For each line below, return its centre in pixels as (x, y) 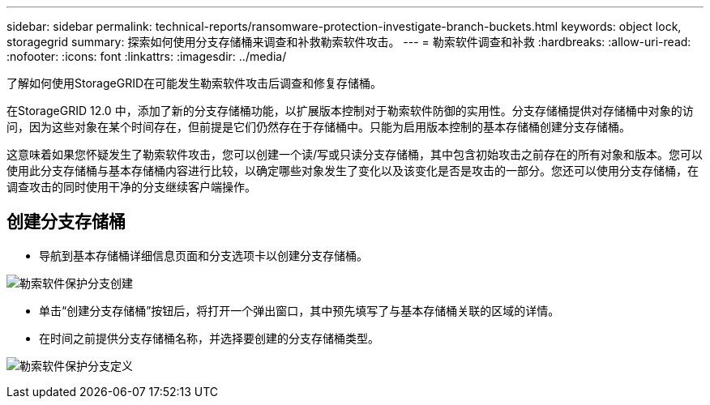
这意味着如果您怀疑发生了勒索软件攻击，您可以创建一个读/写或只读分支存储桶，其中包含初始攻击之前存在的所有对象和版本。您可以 (355, 154)
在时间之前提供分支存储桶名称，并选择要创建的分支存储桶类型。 (209, 338)
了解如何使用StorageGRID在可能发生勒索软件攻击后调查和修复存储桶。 (195, 83)
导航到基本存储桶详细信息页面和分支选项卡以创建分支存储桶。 (203, 255)
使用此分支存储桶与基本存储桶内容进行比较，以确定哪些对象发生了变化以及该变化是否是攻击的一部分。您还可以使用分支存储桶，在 (353, 171)
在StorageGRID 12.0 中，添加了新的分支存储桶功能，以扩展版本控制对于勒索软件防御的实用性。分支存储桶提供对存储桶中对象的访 (350, 111)
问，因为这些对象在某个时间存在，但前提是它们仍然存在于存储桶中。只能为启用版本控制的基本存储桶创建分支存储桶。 (319, 127)
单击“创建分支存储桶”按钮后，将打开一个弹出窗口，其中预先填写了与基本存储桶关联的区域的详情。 (299, 310)
